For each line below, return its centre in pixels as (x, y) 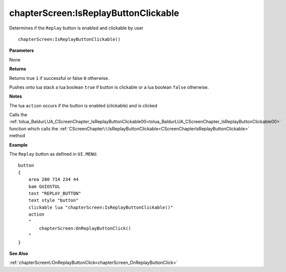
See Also (19, 254)
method (17, 136)
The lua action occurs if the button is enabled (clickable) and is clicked (83, 105)
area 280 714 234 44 (53, 179)
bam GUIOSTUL (44, 186)
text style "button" (53, 200)
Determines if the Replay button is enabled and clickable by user (76, 28)
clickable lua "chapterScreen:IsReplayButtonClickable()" (101, 207)
